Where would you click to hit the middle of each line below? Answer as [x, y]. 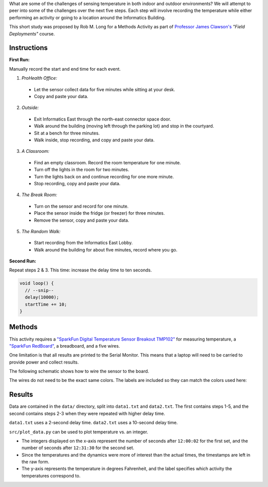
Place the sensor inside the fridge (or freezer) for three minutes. [100, 213]
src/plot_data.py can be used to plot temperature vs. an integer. [79, 432]
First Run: [19, 60]
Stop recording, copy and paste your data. [77, 183]
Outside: [30, 108]
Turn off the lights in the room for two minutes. [82, 170]
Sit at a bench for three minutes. [67, 133]
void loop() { [37, 283]
